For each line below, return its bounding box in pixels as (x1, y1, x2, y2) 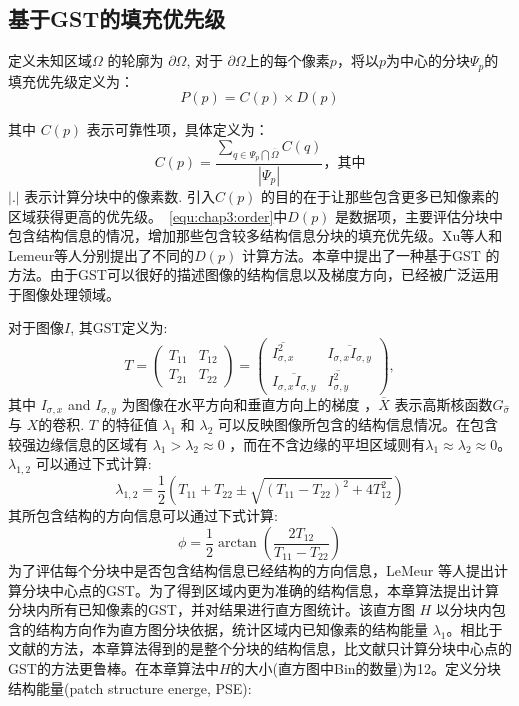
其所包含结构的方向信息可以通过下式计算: (8, 505, 278, 526)
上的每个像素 (245, 50, 330, 71)
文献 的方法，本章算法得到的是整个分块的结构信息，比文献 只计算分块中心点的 (8, 638, 512, 659)
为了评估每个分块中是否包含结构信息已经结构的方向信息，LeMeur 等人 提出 (8, 560, 494, 581)
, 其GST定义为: (70, 317, 168, 338)
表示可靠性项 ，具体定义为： (86, 119, 269, 140)
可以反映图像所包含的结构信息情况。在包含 (218, 414, 499, 434)
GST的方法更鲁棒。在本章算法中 (8, 658, 219, 679)
